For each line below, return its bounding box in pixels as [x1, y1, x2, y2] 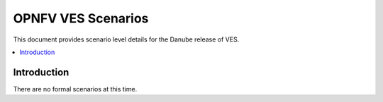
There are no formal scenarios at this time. [13, 84, 138, 93]
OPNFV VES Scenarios [13, 11, 149, 26]
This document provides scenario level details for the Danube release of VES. [13, 35, 240, 44]
